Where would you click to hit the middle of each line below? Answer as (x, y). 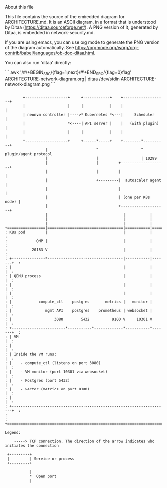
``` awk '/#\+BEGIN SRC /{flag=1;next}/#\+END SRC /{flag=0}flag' (68, 73)
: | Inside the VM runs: (31, 354)
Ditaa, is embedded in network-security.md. (50, 33)
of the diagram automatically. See (40, 48)
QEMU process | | (83, 276)
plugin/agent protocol (29, 154)
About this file (19, 7)
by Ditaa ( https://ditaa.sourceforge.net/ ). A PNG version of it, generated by (82, 27)
